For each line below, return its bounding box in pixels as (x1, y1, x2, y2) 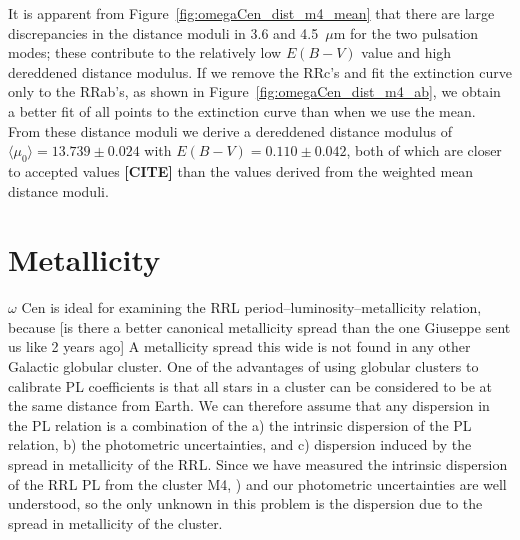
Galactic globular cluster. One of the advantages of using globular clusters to (8, 356, 479, 377)
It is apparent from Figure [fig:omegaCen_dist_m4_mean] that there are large (8, 3, 495, 23)
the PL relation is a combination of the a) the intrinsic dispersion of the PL (8, 414, 472, 435)
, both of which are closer (346, 140, 502, 161)
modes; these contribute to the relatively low (8, 42, 282, 63)
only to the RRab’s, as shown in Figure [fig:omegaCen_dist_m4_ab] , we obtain (8, 81, 501, 102)
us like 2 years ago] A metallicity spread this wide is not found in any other (8, 336, 471, 357)
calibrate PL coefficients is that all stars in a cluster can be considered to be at (8, 375, 492, 396)
